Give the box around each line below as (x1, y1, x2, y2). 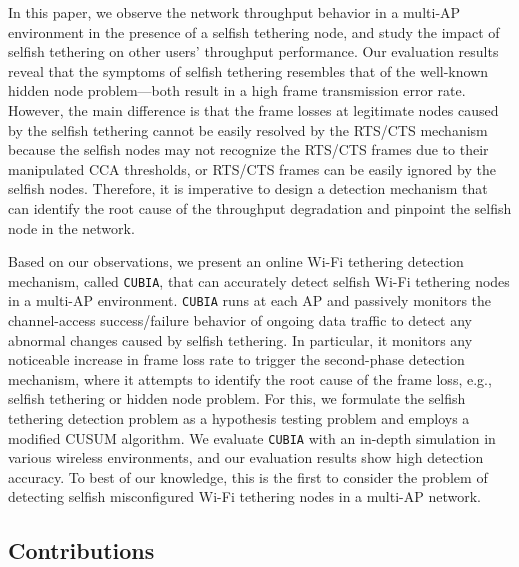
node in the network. (8, 217, 135, 238)
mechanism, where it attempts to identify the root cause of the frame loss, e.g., (8, 368, 492, 389)
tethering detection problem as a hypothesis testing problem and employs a (8, 408, 470, 428)
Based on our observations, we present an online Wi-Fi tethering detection (8, 251, 464, 272)
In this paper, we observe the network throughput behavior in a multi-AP (8, 2, 461, 22)
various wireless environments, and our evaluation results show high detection (8, 447, 484, 468)
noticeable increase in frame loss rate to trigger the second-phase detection (8, 349, 465, 370)
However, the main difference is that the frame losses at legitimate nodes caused (8, 99, 499, 120)
